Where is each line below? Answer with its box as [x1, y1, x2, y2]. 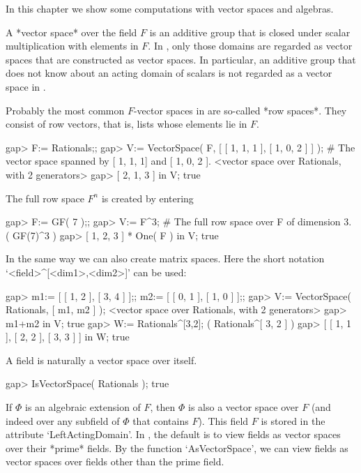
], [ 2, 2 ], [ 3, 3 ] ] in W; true [6, 329, 130, 344]
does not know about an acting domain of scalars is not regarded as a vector [6, 66, 332, 80]
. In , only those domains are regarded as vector [148, 38, 353, 53]
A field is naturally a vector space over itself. [6, 352, 197, 367]
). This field [198, 413, 249, 428]
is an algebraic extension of [25, 400, 141, 414]
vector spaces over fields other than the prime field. [6, 454, 224, 469]
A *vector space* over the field [6, 24, 137, 39]
